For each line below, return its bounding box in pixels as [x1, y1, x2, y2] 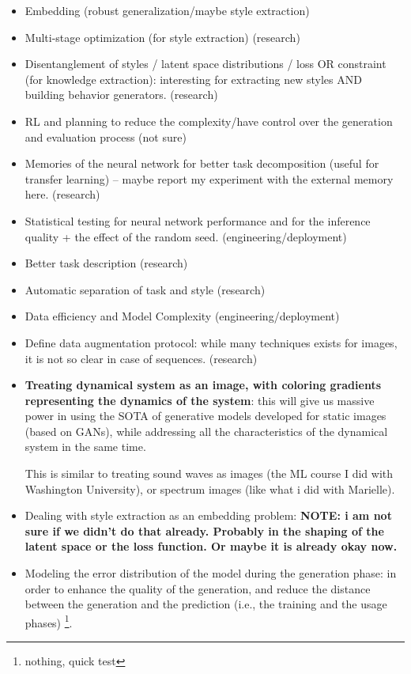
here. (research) [25, 186, 100, 203]
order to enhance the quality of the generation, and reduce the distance [25, 580, 371, 596]
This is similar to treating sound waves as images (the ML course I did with [25, 465, 394, 482]
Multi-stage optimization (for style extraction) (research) [25, 28, 300, 45]
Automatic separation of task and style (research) [25, 281, 266, 297]
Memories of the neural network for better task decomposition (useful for [25, 155, 379, 172]
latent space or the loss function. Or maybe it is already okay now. [25, 538, 398, 555]
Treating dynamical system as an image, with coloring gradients [25, 377, 381, 393]
